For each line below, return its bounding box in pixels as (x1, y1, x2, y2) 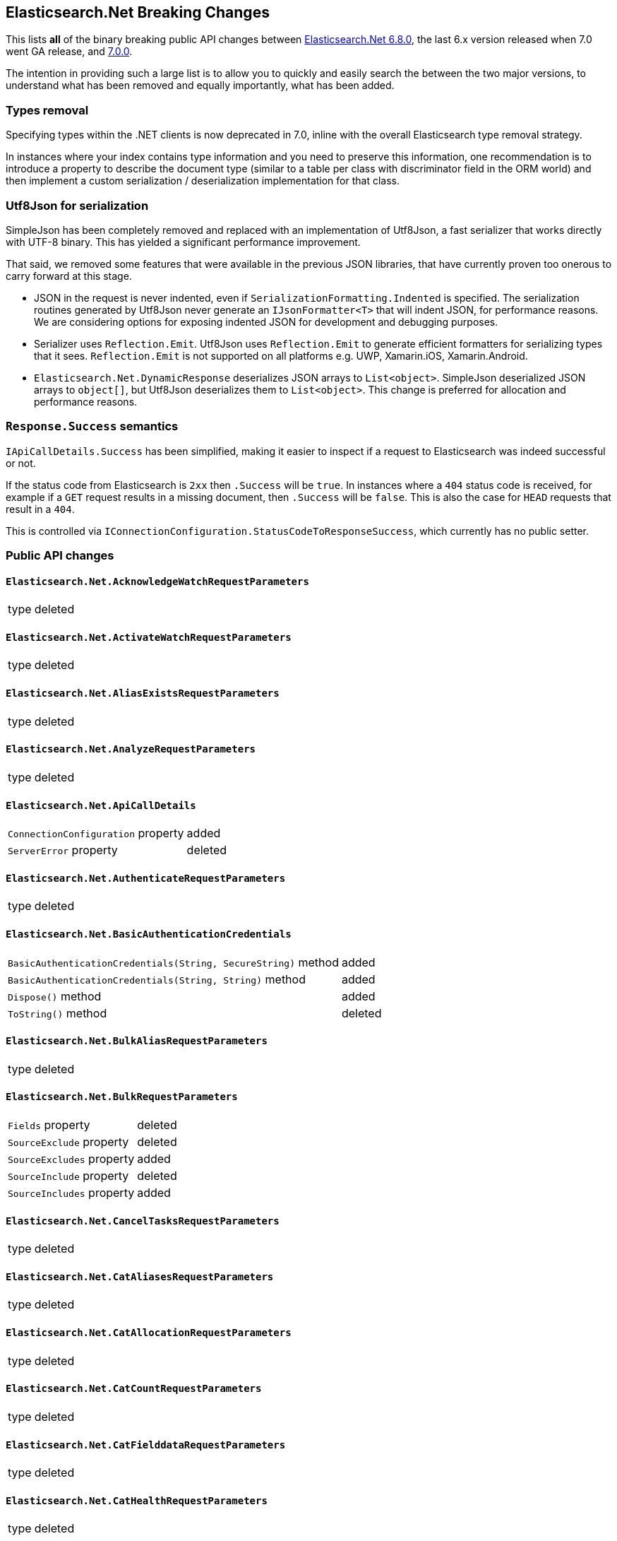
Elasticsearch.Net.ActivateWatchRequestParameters (6, 631, 292, 643)
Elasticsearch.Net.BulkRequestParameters (6, 1091, 238, 1103)
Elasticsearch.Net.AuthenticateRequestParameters (6, 872, 286, 884)
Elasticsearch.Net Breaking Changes (6, 4, 270, 21)
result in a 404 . (6, 502, 75, 515)
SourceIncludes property (8, 1186, 135, 1200)
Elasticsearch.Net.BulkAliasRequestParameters (6, 1035, 268, 1047)
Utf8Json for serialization (6, 198, 149, 213)
